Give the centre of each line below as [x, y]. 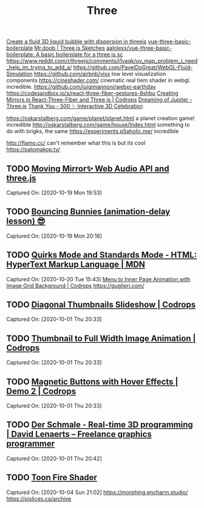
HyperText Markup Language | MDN [76, 265]
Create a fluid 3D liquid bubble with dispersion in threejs [76, 42]
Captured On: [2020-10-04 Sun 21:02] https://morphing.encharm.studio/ [97, 492]
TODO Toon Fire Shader [52, 478]
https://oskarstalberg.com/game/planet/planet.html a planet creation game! [100, 118]
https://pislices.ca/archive [39, 498]
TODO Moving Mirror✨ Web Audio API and [88, 169]
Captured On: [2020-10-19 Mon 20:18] [54, 236]
